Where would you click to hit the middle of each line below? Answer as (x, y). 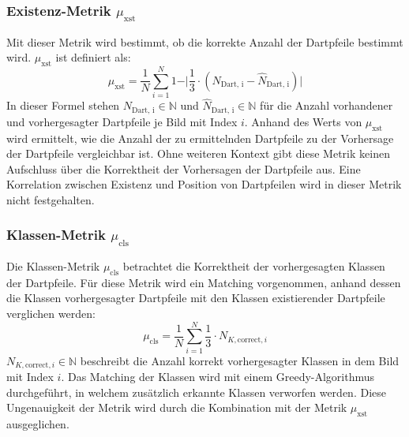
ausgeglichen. (38, 424)
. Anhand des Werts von (303, 121)
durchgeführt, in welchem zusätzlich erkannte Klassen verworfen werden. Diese (196, 392)
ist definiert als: (93, 57)
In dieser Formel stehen (63, 105)
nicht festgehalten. (51, 199)
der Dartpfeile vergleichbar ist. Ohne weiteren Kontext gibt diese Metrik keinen (198, 153)
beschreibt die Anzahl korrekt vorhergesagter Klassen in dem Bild (240, 360)
